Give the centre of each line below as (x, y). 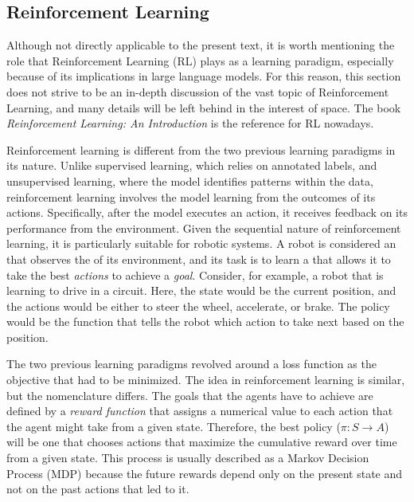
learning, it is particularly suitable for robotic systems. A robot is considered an (201, 243)
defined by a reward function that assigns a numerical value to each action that (200, 411)
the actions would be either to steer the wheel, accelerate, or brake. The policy (198, 306)
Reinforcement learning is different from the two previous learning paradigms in (201, 149)
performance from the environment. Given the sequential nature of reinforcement (204, 227)
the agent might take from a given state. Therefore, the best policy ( (174, 426)
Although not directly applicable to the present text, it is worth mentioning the (201, 45)
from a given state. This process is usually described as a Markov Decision (188, 458)
